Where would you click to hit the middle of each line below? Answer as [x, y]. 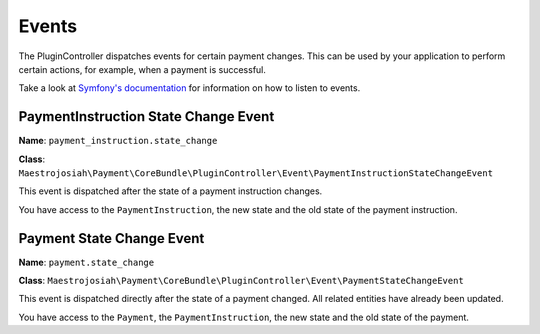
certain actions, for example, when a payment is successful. [142, 69]
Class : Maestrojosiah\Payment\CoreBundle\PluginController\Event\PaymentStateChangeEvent [241, 281]
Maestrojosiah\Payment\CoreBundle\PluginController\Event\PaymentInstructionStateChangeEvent [256, 173]
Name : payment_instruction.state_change [118, 141]
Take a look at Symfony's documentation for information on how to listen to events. [189, 88]
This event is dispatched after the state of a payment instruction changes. [170, 191]
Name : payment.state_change [86, 262]
